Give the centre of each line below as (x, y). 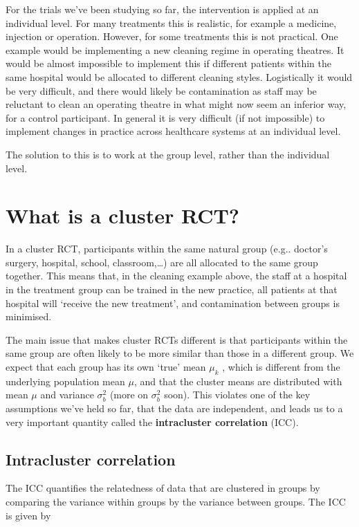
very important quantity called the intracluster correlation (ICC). (152, 422)
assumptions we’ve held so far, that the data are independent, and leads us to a (174, 408)
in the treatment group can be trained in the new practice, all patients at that (172, 289)
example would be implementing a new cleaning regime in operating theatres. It (175, 49)
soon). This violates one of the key (237, 395)
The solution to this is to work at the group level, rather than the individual (168, 154)
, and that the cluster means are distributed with (238, 381)
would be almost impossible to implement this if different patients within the (168, 63)
